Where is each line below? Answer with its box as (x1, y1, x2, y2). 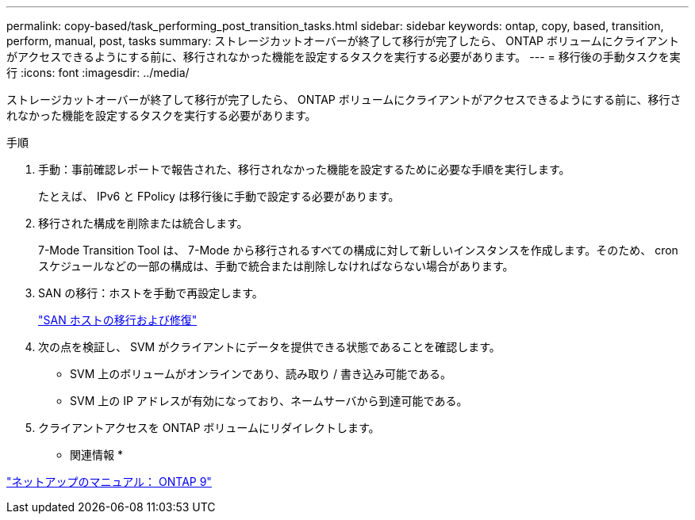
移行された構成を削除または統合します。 (38, 216, 248, 230)
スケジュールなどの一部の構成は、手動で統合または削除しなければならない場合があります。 (38, 259, 514, 273)
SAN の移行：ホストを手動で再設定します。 (38, 286, 263, 300)
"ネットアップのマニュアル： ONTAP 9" (6, 475, 212, 488)
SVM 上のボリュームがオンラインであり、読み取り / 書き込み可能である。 (70, 367, 451, 380)
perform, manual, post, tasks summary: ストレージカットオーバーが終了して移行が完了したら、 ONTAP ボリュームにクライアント (6, 34, 679, 48)
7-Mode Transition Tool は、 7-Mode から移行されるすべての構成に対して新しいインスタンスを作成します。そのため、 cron (38, 243, 678, 257)
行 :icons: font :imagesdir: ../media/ (6, 66, 190, 79)
